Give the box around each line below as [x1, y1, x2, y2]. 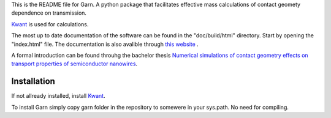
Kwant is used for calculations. [11, 20, 89, 28]
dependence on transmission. [11, 9, 87, 17]
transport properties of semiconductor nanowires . [11, 60, 138, 67]
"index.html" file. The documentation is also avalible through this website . [11, 40, 199, 48]
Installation [11, 76, 55, 87]
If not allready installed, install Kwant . [11, 92, 105, 100]
